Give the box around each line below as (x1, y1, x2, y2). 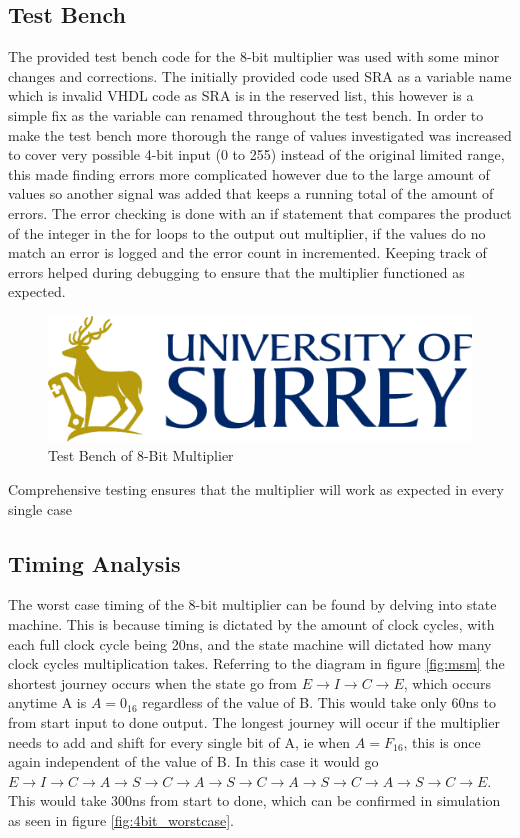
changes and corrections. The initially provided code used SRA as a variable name (8, 65, 512, 86)
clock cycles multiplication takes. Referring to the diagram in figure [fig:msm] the (8, 653, 505, 674)
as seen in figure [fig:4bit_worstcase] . (8, 809, 234, 830)
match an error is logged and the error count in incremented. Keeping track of (8, 242, 487, 263)
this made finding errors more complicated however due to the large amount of (8, 163, 490, 184)
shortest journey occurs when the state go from (8, 672, 298, 693)
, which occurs (403, 672, 491, 693)
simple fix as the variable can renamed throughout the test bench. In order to (8, 104, 484, 125)
